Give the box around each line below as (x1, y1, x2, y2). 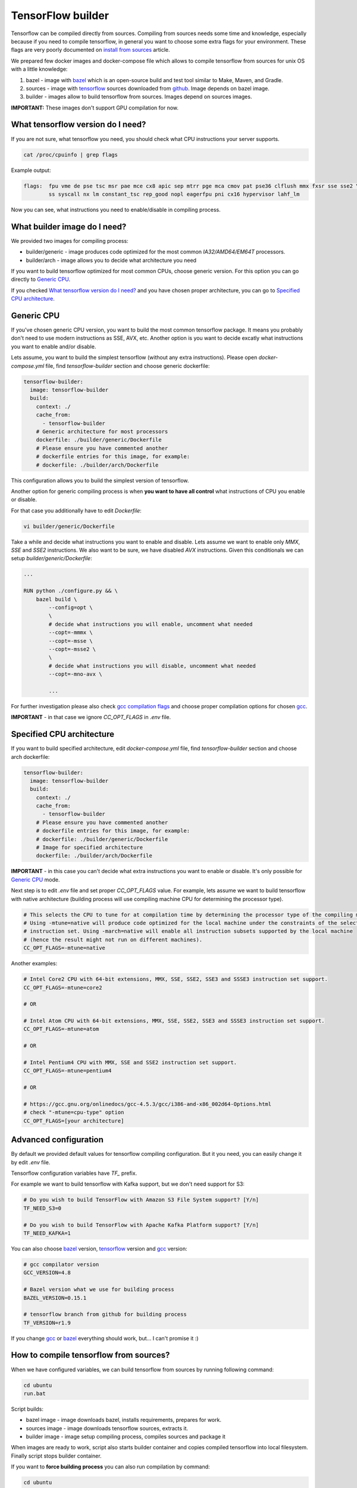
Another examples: (11, 960, 58, 967)
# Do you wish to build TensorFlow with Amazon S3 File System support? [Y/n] (23, 1196, 259, 1203)
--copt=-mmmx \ (48, 629, 93, 636)
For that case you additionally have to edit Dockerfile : (11, 507, 142, 514)
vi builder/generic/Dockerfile (23, 523, 115, 530)
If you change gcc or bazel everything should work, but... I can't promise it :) (11, 1334, 199, 1342)
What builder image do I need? (11, 221, 127, 232)
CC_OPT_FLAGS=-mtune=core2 (23, 984, 102, 991)
